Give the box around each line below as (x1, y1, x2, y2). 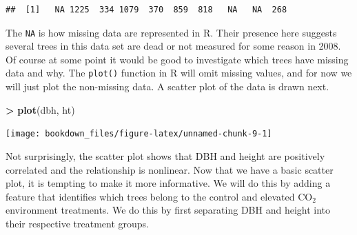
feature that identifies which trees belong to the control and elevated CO (6, 189, 313, 203)
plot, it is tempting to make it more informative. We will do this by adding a (6, 176, 331, 190)
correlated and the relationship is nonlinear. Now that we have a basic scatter (6, 162, 334, 176)
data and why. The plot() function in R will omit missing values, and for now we (6, 65, 352, 80)
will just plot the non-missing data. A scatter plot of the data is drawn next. (6, 79, 329, 94)
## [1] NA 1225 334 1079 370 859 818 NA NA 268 (6, 5, 287, 14)
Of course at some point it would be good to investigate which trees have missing (6, 52, 349, 66)
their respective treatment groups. (6, 216, 149, 230)
